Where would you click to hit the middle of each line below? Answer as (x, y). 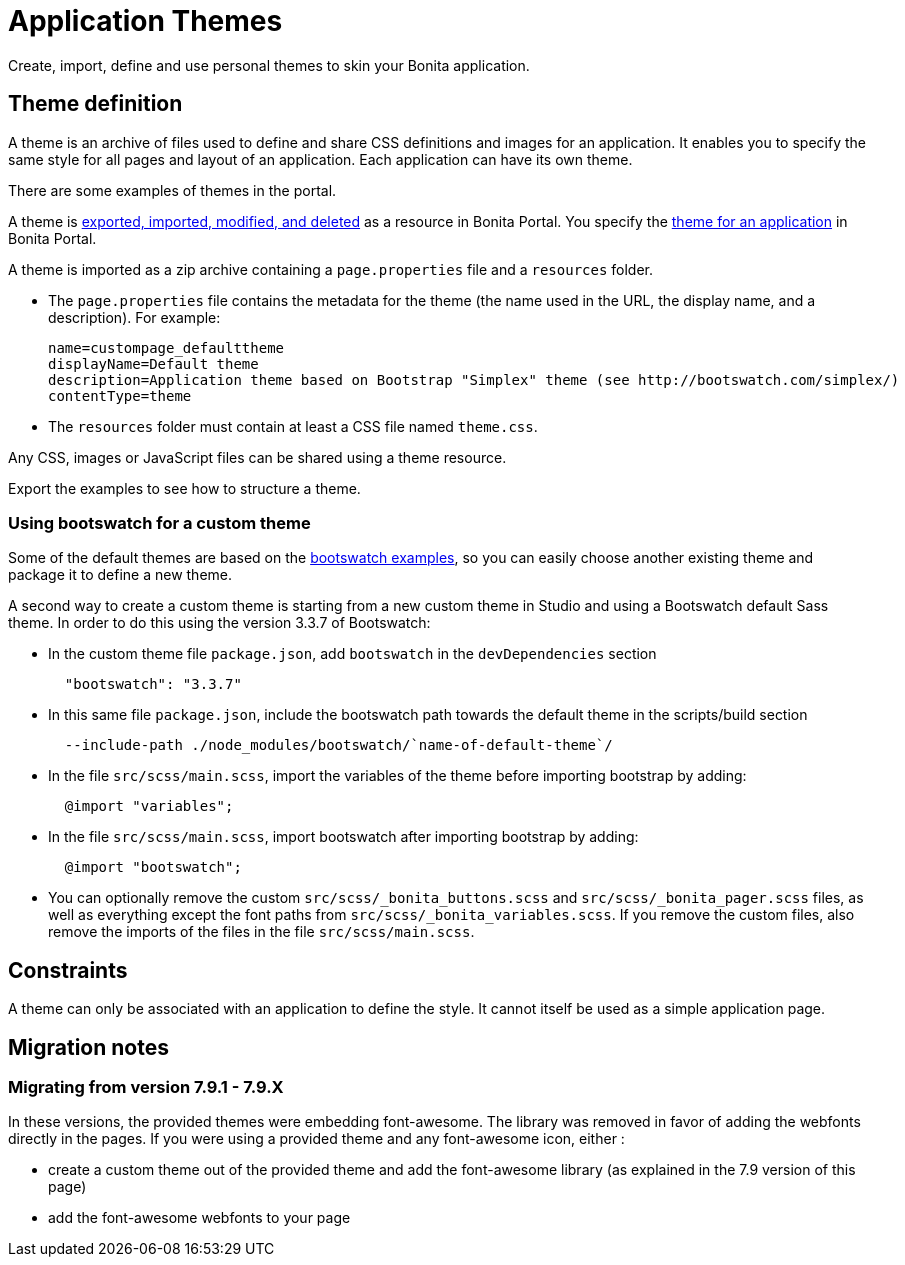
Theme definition (95, 104)
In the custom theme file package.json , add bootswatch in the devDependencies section (352, 654)
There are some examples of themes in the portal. (172, 190)
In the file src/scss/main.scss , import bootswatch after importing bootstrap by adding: (343, 837)
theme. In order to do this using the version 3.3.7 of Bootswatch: (219, 623)
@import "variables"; (149, 806)
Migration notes (88, 1047)
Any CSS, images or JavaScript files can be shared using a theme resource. (257, 457)
